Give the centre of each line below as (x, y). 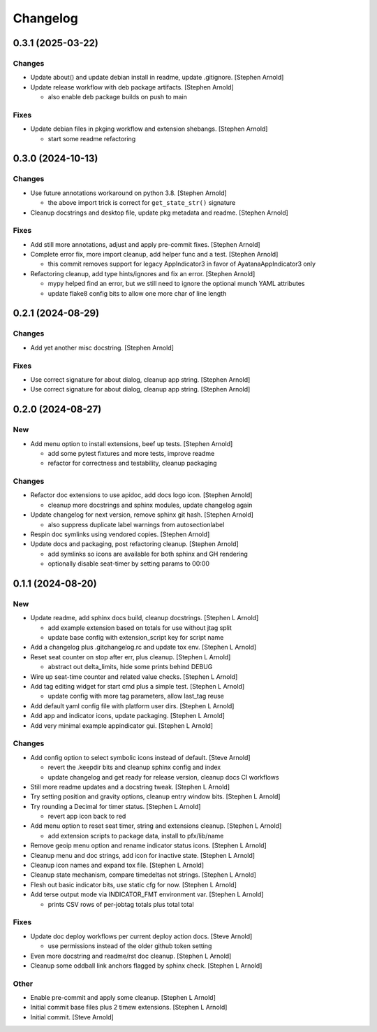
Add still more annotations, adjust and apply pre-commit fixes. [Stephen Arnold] (146, 244)
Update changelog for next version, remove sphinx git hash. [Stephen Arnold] (142, 515)
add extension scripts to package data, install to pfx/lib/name (136, 836)
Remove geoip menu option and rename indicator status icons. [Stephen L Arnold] (148, 845)
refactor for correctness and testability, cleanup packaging (132, 463)
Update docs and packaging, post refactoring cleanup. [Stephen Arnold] (134, 544)
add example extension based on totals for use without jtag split (140, 628)
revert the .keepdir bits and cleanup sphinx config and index (134, 767)
